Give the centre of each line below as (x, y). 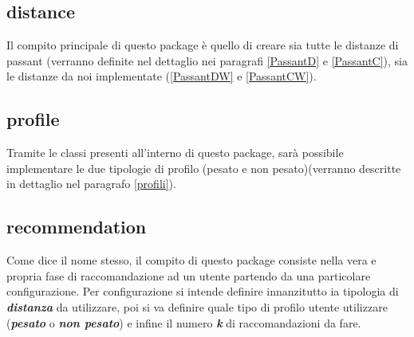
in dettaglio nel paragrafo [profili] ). (91, 184)
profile (33, 119)
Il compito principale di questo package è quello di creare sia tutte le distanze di (203, 45)
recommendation (77, 227)
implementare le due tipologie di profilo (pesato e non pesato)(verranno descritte (204, 168)
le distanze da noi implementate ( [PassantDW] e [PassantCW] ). (162, 76)
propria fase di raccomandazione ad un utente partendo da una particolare (189, 275)
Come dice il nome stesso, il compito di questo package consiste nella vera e (191, 260)
